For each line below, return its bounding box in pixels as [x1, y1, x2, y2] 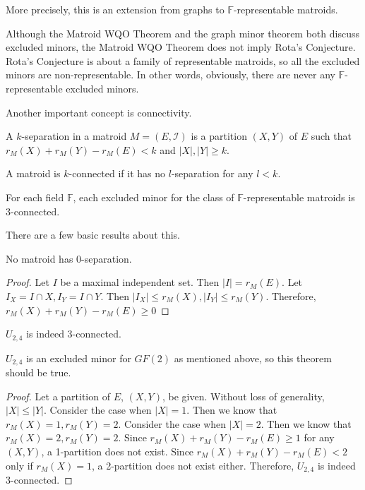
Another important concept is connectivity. [6, 104, 192, 119]
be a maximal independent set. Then [60, 275, 220, 289]
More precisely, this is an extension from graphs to [6, 2, 225, 16]
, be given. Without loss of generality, [162, 388, 325, 403]
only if [6, 458, 33, 472]
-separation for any [171, 166, 253, 181]
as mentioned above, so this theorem [174, 350, 332, 365]
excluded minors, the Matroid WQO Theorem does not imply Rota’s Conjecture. [6, 40, 356, 54]
